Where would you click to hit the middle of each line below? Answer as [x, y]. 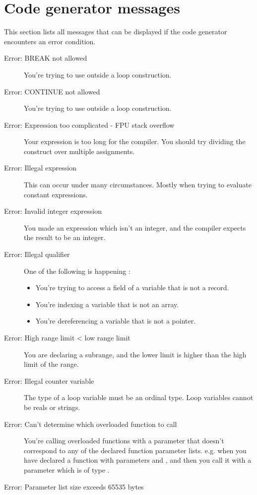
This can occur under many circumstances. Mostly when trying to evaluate [138, 185]
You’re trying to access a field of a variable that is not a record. [132, 288]
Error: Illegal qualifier [37, 254]
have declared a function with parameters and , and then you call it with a [138, 460]
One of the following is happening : [77, 271]
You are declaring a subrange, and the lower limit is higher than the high [135, 354]
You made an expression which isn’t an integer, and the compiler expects [135, 227]
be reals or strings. [52, 407]
